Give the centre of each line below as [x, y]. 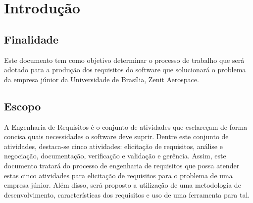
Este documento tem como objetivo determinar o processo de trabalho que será [124, 60]
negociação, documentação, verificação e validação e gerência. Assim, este [115, 156]
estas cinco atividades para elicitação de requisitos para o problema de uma [118, 175]
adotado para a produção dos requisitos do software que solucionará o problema [125, 70]
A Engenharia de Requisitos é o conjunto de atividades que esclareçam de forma [126, 127]
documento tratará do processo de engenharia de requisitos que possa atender [122, 165]
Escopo [23, 106]
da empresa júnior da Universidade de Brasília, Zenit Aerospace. [101, 79]
